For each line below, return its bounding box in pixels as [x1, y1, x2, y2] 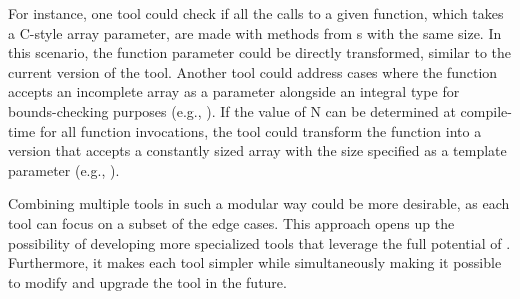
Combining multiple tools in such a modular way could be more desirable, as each [8, 193, 510, 214]
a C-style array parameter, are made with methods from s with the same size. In [8, 22, 502, 43]
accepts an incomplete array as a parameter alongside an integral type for [8, 81, 460, 102]
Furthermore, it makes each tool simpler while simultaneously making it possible [8, 252, 502, 273]
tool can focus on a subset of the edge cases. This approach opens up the [8, 212, 455, 233]
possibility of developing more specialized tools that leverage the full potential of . [8, 232, 511, 253]
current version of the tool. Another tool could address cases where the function [8, 61, 498, 82]
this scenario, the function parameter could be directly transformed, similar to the [8, 42, 512, 63]
